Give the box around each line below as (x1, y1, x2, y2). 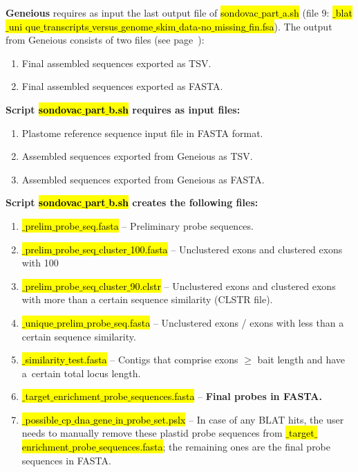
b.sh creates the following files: (109, 195, 258, 210)
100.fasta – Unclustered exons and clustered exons (130, 242, 343, 256)
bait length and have (257, 352, 346, 367)
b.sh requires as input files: (109, 102, 241, 116)
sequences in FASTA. (21, 453, 111, 467)
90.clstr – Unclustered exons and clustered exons (130, 278, 336, 293)
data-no (179, 19, 211, 33)
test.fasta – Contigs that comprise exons (68, 352, 238, 367)
